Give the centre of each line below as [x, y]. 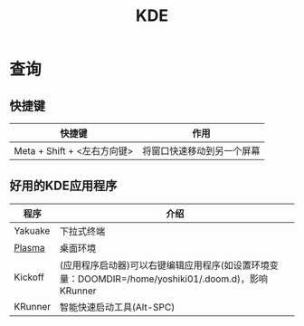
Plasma [29, 247]
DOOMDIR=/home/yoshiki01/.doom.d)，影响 [173, 279]
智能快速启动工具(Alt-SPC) [117, 307]
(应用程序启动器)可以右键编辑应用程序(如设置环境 [164, 265]
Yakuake [32, 230]
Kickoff [29, 277]
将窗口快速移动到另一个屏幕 [201, 151]
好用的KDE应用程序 [63, 186]
